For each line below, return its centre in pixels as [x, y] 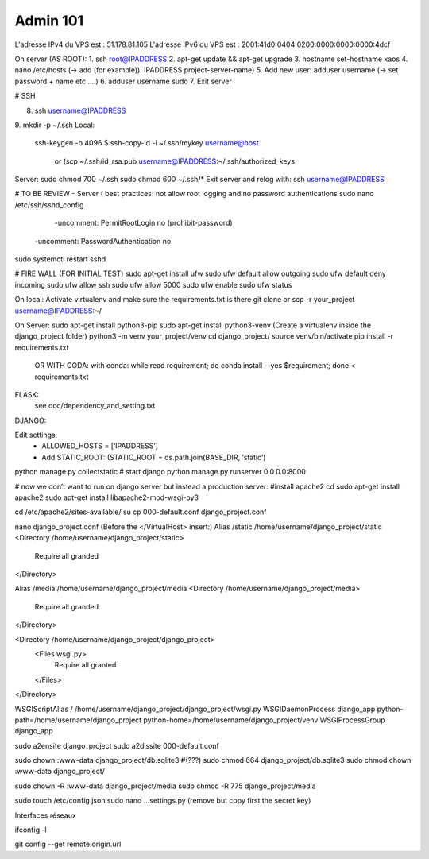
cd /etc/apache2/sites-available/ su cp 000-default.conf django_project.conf [141, 512]
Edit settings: [36, 435]
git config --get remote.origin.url [68, 844]
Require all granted [85, 665]
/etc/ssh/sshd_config [49, 205]
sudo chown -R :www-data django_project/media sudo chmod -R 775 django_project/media [166, 786]
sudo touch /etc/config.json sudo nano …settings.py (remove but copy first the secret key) [163, 801]
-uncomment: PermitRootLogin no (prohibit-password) [144, 223]
